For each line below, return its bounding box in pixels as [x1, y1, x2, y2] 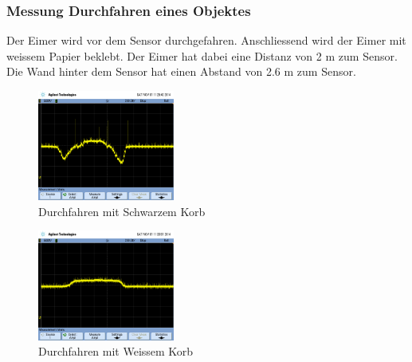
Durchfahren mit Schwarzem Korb [38, 203, 206, 219]
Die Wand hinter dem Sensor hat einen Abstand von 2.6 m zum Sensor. [6, 63, 356, 80]
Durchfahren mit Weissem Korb [38, 343, 194, 360]
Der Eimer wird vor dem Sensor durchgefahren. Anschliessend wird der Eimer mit [6, 32, 406, 49]
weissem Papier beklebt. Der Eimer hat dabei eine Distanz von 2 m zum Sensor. [6, 47, 398, 64]
